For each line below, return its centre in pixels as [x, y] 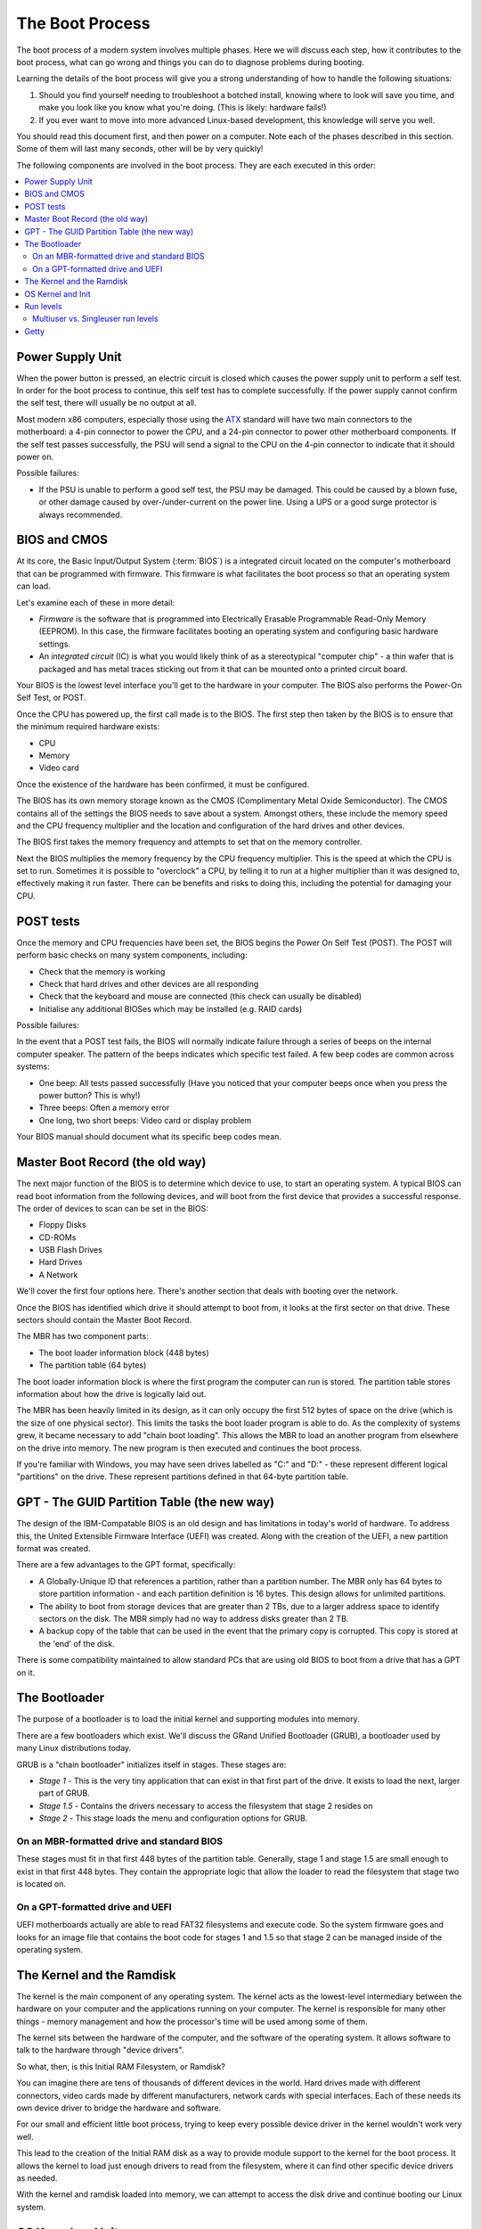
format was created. [53, 1549]
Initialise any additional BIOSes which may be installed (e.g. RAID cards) [171, 1008]
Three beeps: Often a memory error [104, 1108]
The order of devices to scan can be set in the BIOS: [113, 1208]
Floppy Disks [62, 1225]
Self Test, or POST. [51, 698]
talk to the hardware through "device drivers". [100, 2050]
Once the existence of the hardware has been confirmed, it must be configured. [163, 784]
